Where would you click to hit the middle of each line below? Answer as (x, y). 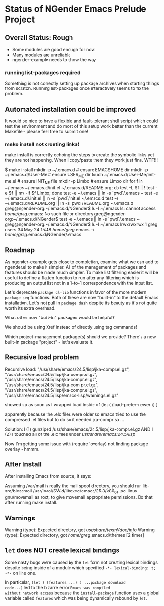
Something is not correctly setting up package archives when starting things (82, 83)
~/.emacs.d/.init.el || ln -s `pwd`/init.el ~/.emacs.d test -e (62, 198)
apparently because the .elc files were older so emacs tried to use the (75, 414)
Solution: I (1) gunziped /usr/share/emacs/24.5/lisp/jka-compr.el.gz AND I (79, 429)
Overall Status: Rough (39, 38)
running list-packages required (43, 72)
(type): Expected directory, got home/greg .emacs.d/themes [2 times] (75, 535)
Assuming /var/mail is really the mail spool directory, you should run (73, 486)
